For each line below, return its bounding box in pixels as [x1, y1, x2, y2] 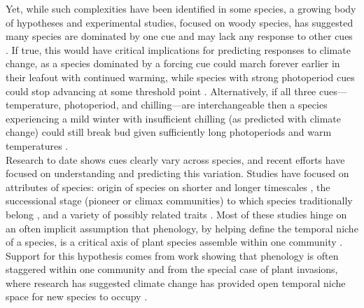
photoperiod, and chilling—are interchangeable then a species [64, 97, 328, 112]
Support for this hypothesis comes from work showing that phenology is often [6, 248, 339, 262]
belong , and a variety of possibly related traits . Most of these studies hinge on [6, 206, 347, 221]
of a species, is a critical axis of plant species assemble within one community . [6, 234, 343, 249]
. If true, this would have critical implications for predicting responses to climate [6, 42, 351, 57]
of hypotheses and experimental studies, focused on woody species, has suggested [6, 15, 353, 29]
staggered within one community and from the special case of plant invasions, [6, 262, 338, 276]
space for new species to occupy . [6, 289, 148, 304]
